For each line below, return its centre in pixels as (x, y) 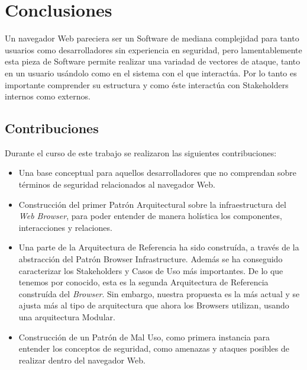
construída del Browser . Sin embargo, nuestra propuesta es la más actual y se (159, 293)
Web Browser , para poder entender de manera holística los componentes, (150, 216)
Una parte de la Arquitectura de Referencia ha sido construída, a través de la (159, 247)
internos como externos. (48, 96)
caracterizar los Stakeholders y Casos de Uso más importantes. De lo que (151, 270)
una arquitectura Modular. (67, 317)
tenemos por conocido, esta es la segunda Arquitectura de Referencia (143, 282)
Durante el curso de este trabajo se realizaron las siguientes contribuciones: (141, 152)
